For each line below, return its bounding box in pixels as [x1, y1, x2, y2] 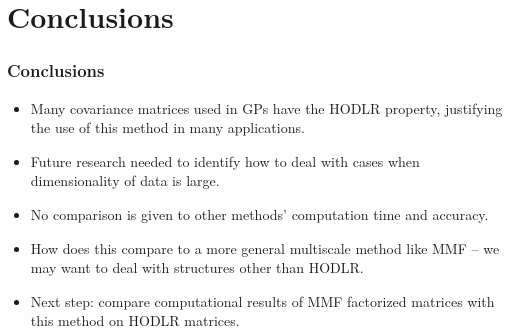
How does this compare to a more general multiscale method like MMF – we [30, 237, 500, 258]
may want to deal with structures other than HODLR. [30, 257, 364, 278]
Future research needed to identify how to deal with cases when [30, 150, 420, 171]
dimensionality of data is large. [30, 170, 220, 191]
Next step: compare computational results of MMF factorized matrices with [30, 290, 495, 311]
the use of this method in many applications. [30, 117, 305, 138]
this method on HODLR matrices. [30, 310, 240, 331]
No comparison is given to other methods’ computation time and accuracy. [30, 203, 489, 224]
